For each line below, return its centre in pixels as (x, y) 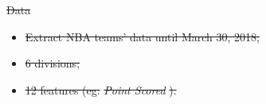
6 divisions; (53, 63)
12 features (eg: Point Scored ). (101, 89)
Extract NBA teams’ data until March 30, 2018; (142, 36)
